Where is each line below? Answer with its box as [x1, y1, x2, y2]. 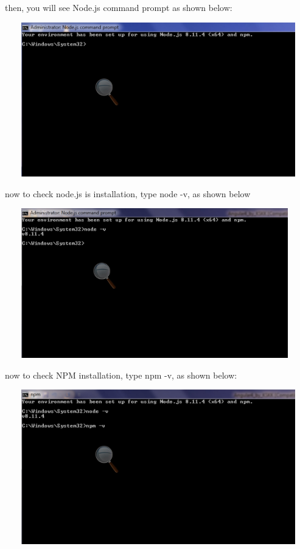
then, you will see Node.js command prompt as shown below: [5, 1, 232, 13]
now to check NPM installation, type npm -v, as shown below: [5, 368, 237, 381]
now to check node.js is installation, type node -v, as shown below [5, 187, 251, 200]
